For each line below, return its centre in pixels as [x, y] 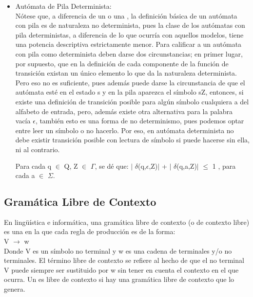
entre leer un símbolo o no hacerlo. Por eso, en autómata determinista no [125, 130]
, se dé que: [112, 166]
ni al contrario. [38, 149]
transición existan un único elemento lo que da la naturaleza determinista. [126, 73]
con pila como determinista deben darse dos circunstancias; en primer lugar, [129, 53]
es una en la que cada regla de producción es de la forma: [90, 231]
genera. [15, 289]
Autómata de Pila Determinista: [63, 6]
